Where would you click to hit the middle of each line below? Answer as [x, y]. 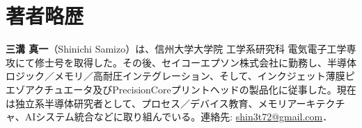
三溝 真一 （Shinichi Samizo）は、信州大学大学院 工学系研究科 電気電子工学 [176, 49]
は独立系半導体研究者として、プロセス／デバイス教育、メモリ [147, 103]
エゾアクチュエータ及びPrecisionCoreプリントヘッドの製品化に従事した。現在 [181, 89]
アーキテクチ [316, 103]
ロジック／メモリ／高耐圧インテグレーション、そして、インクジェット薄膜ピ [180, 76]
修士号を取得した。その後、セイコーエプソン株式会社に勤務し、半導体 [195, 62]
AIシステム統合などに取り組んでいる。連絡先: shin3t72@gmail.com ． [179, 117]
